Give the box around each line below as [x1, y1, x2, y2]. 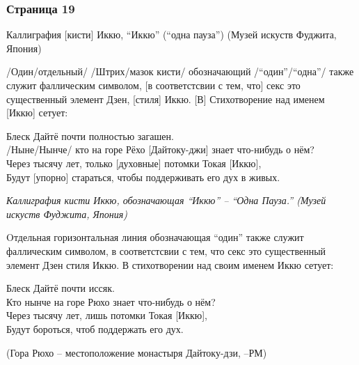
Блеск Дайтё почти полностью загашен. [6, 128, 174, 143]
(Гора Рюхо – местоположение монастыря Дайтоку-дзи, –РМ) [6, 345, 267, 359]
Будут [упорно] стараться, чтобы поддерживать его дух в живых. [6, 169, 280, 184]
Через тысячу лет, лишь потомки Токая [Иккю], [6, 308, 207, 323]
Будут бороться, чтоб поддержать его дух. [6, 321, 184, 336]
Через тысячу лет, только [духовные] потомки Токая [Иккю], [6, 155, 262, 170]
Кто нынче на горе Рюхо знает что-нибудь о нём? [6, 294, 216, 309]
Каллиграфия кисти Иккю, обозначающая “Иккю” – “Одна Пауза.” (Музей [6, 193, 326, 208]
